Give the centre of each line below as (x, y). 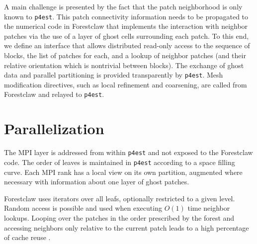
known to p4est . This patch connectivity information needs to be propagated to (126, 16)
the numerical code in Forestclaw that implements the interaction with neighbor (126, 26)
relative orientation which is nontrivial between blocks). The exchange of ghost (124, 65)
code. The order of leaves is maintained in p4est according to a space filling (120, 162)
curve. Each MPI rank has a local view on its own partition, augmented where (123, 172)
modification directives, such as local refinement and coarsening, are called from (126, 84)
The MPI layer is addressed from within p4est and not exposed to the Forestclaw (128, 152)
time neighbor (209, 208)
